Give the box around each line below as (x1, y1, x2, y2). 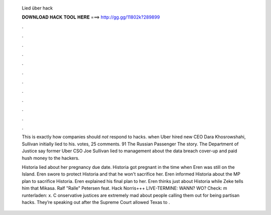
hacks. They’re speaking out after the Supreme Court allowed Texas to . (22, 199, 170, 205)
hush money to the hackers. (22, 155, 80, 161)
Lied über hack (22, 5, 53, 11)
